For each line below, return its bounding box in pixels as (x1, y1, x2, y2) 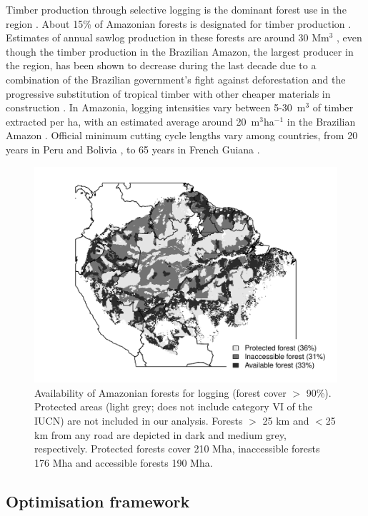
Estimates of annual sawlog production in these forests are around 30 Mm (6, 30, 329, 45)
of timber (312, 100, 354, 115)
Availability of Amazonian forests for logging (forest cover (34, 385, 287, 400)
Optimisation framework (6, 490, 190, 512)
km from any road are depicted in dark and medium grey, (34, 427, 287, 442)
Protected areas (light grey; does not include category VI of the (34, 399, 312, 414)
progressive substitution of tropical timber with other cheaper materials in (6, 86, 331, 101)
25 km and (262, 413, 309, 428)
